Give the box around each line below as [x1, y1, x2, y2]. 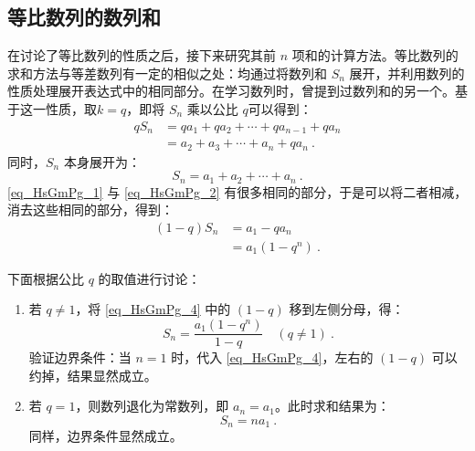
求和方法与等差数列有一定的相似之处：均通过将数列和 [7, 63, 327, 82]
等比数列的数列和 [7, 3, 161, 31]
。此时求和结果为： [274, 396, 390, 415]
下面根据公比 [7, 268, 84, 288]
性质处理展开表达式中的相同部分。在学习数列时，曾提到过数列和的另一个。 [7, 81, 455, 100]
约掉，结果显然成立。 [28, 365, 157, 384]
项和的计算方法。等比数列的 [291, 46, 459, 65]
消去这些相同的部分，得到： [7, 200, 174, 219]
